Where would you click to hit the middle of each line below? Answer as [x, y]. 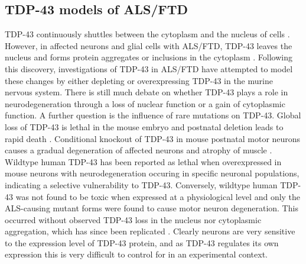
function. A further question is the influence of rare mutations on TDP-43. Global [153, 115]
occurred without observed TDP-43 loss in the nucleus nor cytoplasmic [133, 219]
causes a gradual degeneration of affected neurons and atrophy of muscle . [139, 150]
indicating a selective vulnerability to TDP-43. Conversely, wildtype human [141, 184]
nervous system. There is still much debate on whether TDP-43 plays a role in [147, 92]
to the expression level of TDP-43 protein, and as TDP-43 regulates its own [142, 242]
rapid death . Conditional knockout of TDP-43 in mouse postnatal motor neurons [153, 138]
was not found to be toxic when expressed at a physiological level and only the [158, 196]
